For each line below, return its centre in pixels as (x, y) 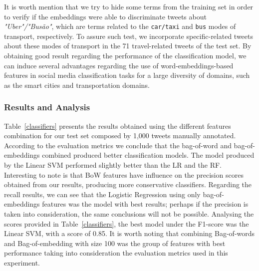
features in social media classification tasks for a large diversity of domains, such (127, 75)
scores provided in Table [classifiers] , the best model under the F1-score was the (127, 223)
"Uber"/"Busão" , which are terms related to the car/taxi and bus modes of (120, 26)
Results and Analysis (47, 107)
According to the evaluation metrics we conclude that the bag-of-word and (118, 145)
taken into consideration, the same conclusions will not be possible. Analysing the (129, 213)
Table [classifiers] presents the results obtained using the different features (118, 126)
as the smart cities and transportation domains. (77, 85)
